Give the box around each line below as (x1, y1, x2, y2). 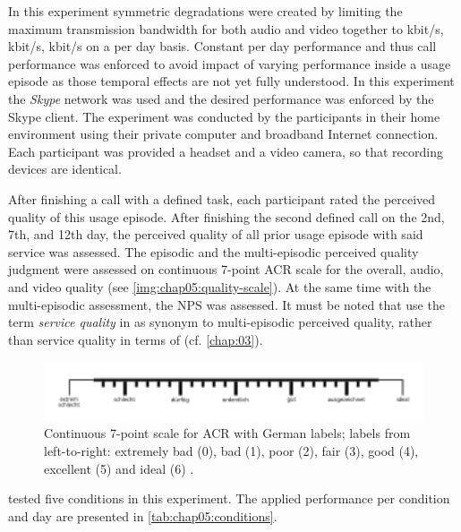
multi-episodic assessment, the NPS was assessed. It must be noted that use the (8, 295, 445, 313)
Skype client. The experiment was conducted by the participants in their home (8, 107, 440, 125)
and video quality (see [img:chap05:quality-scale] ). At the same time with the (8, 277, 431, 296)
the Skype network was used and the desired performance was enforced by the (8, 89, 434, 107)
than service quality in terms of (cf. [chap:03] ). (8, 330, 263, 348)
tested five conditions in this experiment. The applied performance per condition (8, 489, 450, 508)
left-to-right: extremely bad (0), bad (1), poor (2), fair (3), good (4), (44, 442, 419, 459)
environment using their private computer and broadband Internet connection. (8, 124, 439, 143)
